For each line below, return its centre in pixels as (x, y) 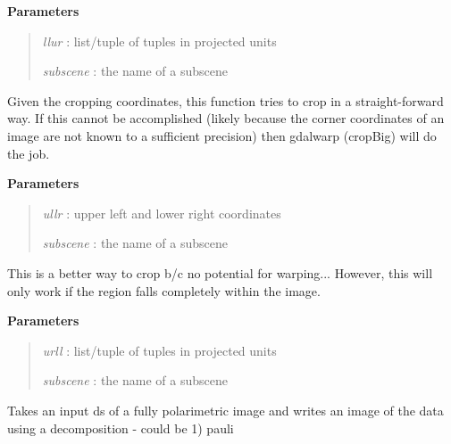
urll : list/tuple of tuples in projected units (159, 350)
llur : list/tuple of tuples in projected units (159, 41)
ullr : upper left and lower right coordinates (162, 213)
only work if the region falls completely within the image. (164, 290)
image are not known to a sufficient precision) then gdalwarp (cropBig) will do (222, 135)
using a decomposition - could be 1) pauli (121, 428)
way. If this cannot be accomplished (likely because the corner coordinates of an (226, 118)
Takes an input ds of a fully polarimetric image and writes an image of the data (225, 410)
